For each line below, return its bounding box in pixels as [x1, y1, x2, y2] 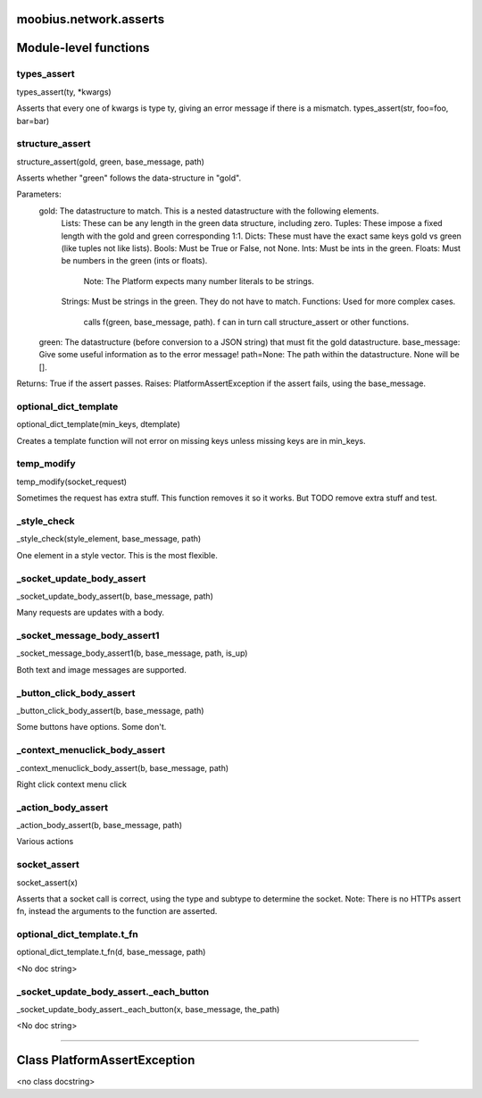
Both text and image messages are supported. [16, 664, 187, 675]
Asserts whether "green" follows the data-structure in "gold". [16, 172, 241, 183]
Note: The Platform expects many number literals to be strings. [83, 275, 314, 286]
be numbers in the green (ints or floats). [61, 256, 208, 266]
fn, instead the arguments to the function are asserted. [16, 906, 218, 917]
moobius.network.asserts [16, 12, 165, 27]
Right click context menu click [16, 778, 127, 790]
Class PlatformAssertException [16, 1052, 195, 1068]
